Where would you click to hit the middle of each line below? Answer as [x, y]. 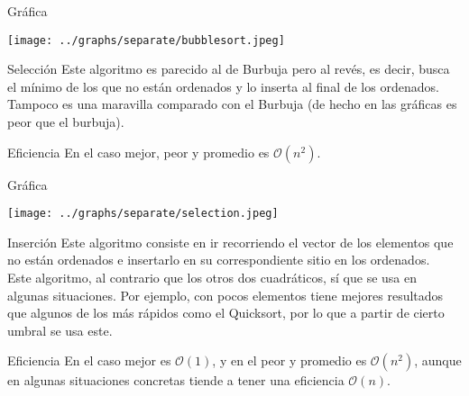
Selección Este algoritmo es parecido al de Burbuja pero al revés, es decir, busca [229, 69]
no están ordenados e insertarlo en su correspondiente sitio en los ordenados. [219, 260]
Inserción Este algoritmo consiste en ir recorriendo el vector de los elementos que [230, 242]
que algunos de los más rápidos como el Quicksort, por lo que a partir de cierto [226, 313]
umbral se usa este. [60, 330]
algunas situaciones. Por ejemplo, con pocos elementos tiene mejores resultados [225, 295]
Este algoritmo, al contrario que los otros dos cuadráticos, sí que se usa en [212, 278]
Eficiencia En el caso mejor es [89, 360]
